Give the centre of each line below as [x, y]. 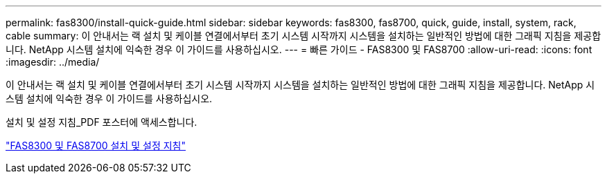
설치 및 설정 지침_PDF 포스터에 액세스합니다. [102, 122]
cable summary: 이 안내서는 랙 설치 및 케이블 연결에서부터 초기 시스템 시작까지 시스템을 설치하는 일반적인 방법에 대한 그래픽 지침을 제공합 [303, 36]
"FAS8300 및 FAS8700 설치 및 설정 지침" [96, 145]
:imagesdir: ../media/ [53, 62]
